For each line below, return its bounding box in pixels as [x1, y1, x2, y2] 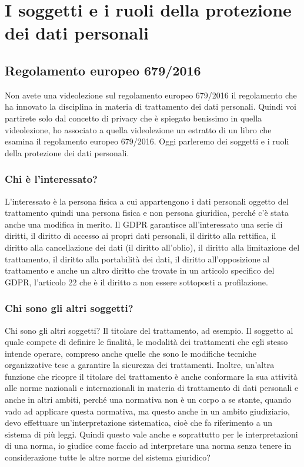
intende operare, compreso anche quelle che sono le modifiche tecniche [5, 347, 256, 359]
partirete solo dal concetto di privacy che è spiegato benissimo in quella [5, 111, 262, 124]
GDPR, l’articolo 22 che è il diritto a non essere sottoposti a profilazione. [5, 275, 268, 288]
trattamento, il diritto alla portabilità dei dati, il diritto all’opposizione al [5, 252, 270, 265]
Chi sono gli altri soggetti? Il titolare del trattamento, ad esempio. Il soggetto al [5, 324, 293, 336]
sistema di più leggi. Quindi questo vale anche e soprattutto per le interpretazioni [5, 427, 298, 440]
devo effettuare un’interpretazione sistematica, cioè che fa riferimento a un [5, 416, 272, 429]
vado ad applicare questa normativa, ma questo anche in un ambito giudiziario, [5, 404, 290, 417]
